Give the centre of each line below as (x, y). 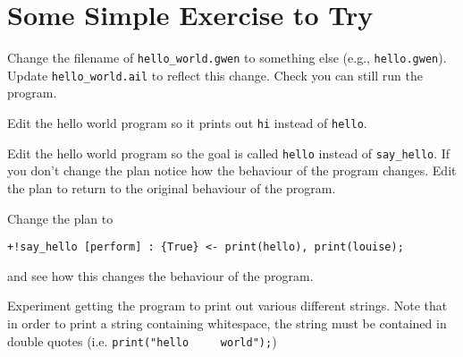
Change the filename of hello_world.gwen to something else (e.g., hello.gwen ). (227, 58)
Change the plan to (60, 218)
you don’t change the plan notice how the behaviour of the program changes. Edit (232, 170)
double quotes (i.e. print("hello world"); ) (142, 340)
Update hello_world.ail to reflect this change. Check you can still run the (215, 75)
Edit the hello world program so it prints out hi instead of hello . (187, 123)
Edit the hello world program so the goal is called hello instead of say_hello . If (229, 153)
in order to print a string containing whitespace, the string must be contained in (227, 323)
